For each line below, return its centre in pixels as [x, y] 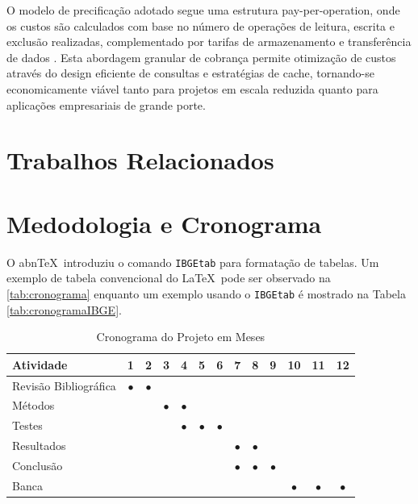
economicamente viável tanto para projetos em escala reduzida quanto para [192, 88]
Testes [27, 425]
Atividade [40, 364]
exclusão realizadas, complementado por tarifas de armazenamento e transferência [209, 42]
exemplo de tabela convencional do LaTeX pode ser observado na [169, 278]
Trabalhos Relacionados [140, 160]
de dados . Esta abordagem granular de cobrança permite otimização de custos [201, 57]
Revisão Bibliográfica [64, 385]
